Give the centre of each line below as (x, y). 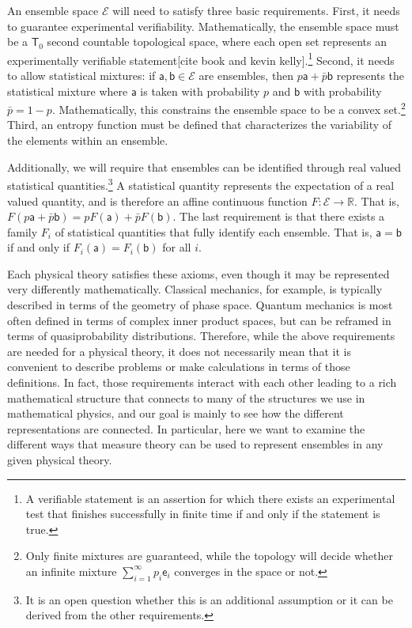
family (23, 231)
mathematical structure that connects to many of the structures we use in (186, 397)
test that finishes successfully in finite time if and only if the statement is (203, 514)
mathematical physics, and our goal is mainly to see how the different (176, 413)
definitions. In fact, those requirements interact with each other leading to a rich (202, 382)
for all (177, 247)
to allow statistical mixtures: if (81, 76)
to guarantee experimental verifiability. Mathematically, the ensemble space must (203, 26)
